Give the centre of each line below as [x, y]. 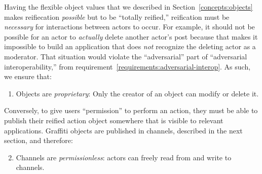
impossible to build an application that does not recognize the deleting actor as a [130, 46]
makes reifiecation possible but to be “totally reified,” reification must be [117, 16]
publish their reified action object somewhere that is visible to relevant [114, 120]
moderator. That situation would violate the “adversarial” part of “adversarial [126, 56]
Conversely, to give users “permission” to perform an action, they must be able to [131, 110]
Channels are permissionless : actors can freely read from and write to [124, 157]
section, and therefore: [39, 140]
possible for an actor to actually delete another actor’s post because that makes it [131, 36]
